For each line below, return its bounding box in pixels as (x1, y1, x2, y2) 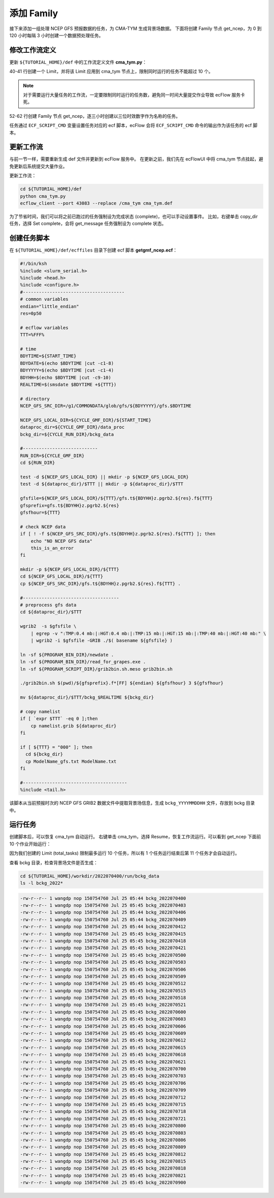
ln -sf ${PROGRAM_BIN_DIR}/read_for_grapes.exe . (20, 659, 146, 665)
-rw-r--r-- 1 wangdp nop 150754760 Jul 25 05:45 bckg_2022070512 (20, 981, 186, 987)
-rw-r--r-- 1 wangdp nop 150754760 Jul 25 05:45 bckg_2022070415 (20, 931, 186, 937)
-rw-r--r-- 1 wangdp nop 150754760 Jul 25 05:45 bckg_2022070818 (20, 1165, 186, 1171)
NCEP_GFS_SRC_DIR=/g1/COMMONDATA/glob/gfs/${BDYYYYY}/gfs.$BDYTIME (20, 403, 192, 409)
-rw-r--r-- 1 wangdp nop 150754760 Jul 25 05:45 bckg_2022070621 (20, 1059, 186, 1064)
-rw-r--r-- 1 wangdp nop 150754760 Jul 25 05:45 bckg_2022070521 (20, 1002, 186, 1008)
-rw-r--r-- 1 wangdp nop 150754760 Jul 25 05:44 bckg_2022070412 (20, 924, 186, 930)
